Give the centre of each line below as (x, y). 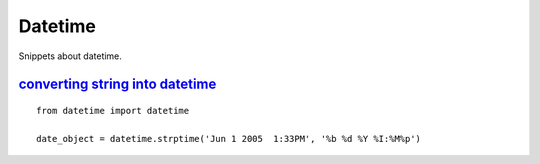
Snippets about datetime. (70, 56)
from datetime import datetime (113, 110)
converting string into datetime (117, 84)
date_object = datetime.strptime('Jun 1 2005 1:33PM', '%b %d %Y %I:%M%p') (229, 138)
